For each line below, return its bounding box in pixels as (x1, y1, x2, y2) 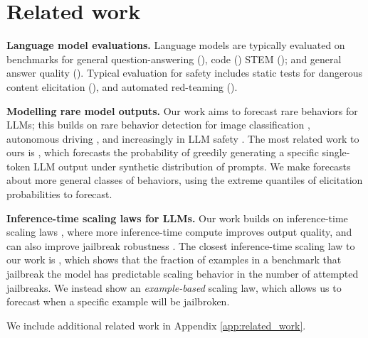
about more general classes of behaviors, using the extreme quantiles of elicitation (6, 173, 363, 187)
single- (322, 145, 350, 160)
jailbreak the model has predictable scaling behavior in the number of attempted (6, 266, 359, 281)
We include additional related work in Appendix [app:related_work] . (6, 317, 306, 332)
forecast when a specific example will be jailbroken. (6, 294, 230, 309)
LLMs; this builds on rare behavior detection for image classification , (6, 117, 310, 132)
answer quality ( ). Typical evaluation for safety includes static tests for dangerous (6, 65, 363, 80)
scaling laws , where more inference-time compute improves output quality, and (6, 224, 352, 239)
